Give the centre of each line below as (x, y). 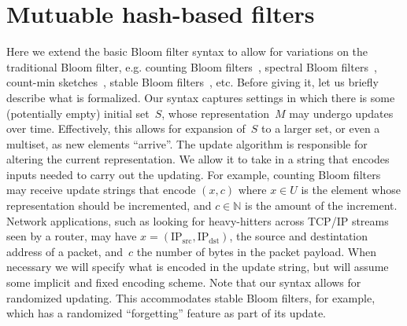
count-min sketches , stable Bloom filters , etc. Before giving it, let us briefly (192, 82)
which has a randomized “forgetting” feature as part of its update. (166, 313)
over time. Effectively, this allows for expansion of (126, 128)
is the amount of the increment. (321, 205)
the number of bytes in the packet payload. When (256, 251)
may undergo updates (341, 113)
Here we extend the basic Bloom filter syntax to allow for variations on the (187, 51)
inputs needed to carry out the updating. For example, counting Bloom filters (194, 174)
